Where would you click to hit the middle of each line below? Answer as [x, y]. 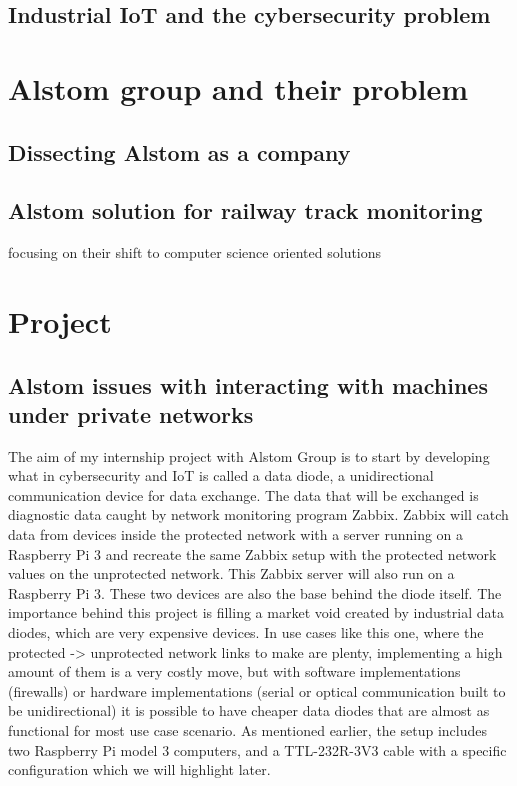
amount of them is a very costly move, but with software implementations [234, 671]
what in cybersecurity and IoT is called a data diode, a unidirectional [221, 475]
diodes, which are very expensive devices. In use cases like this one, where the [246, 632]
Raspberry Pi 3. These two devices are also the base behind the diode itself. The [255, 592]
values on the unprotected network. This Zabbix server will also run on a [231, 573]
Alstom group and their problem [238, 87]
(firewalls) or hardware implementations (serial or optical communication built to [257, 690]
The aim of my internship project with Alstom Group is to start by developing [249, 455]
